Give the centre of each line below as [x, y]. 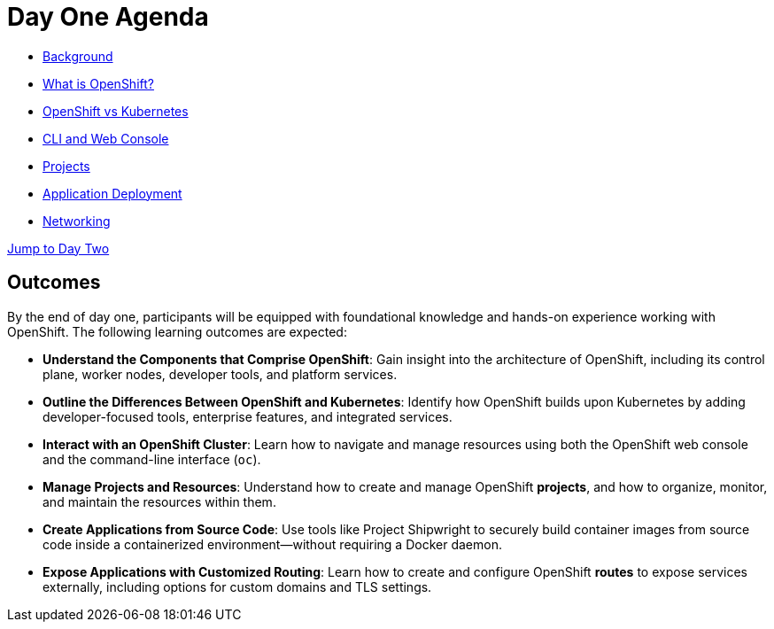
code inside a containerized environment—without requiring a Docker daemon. [272, 544]
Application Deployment [112, 193]
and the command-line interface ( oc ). [152, 459]
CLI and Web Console [106, 138]
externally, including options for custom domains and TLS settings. [237, 586]
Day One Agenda [108, 17]
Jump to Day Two [58, 248]
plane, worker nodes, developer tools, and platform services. [220, 374]
